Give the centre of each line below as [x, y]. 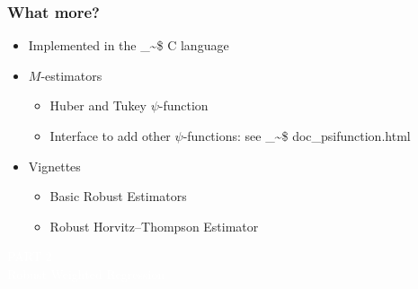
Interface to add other [110, 136]
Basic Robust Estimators [118, 196]
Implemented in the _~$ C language [129, 45]
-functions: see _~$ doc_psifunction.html [297, 136]
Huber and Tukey [98, 105]
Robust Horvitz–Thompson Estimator [154, 226]
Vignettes [54, 166]
